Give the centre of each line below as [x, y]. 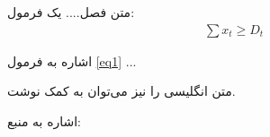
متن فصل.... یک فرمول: [71, 12]
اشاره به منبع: [45, 120]
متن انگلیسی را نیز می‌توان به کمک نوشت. [121, 91]
